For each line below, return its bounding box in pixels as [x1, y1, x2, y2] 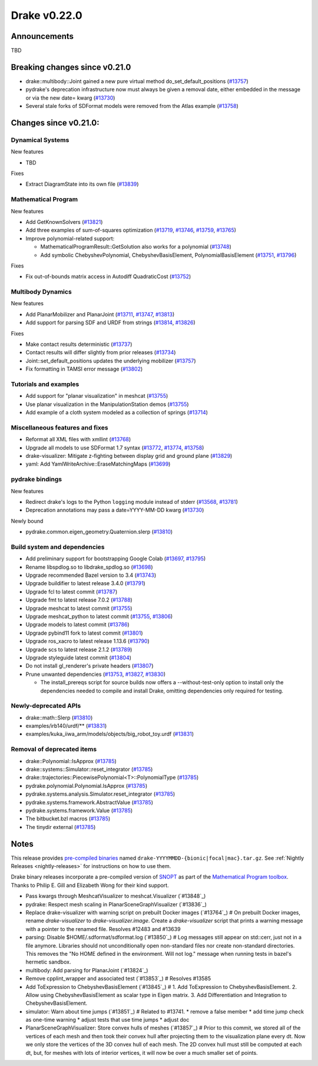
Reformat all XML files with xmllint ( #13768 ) [25, 436, 131, 443]
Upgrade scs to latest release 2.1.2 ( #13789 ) [25, 646, 132, 653]
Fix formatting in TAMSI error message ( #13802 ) [25, 365, 143, 372]
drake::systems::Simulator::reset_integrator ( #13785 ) [25, 766, 153, 773]
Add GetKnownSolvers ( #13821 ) [25, 219, 103, 225]
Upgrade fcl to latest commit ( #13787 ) [25, 588, 118, 595]
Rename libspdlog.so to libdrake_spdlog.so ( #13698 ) [25, 563, 153, 570]
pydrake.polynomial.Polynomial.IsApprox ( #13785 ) [25, 782, 148, 789]
